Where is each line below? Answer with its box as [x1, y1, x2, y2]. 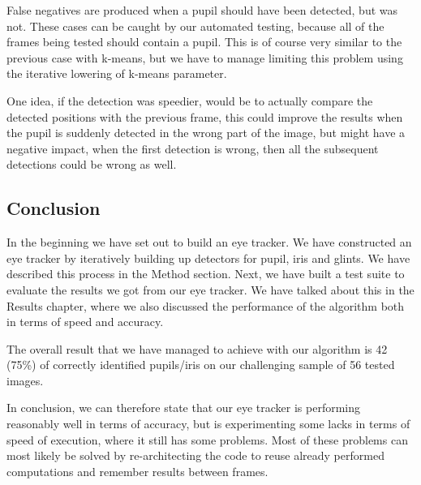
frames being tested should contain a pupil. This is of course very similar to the [6, 33, 402, 50]
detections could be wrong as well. [6, 156, 177, 173]
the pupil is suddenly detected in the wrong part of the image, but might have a [6, 124, 406, 141]
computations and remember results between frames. [6, 462, 268, 479]
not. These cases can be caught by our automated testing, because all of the [6, 17, 384, 34]
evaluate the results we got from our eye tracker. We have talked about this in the [6, 281, 415, 298]
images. [6, 371, 44, 388]
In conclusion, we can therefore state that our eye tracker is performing [6, 399, 361, 416]
